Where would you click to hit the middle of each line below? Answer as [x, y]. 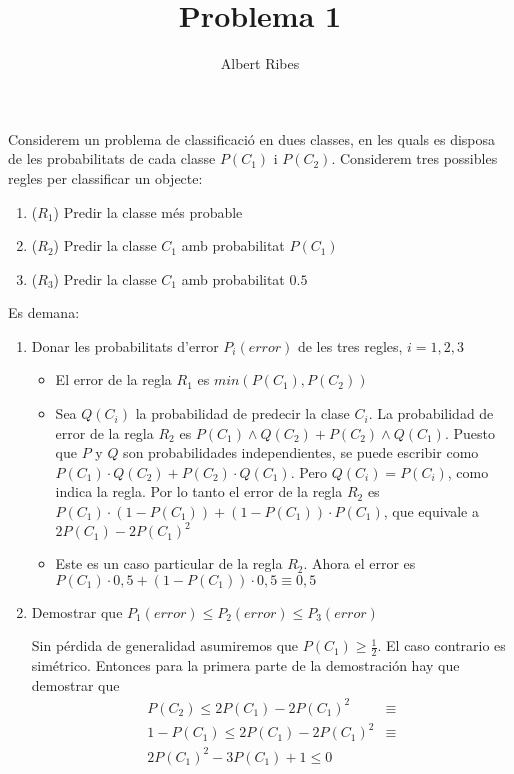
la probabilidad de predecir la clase [242, 413]
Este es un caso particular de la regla [169, 563]
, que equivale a [431, 511]
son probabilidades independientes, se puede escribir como [301, 452]
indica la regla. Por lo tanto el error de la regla [199, 491]
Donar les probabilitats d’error [125, 345]
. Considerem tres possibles [414, 158]
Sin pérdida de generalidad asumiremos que [165, 645]
